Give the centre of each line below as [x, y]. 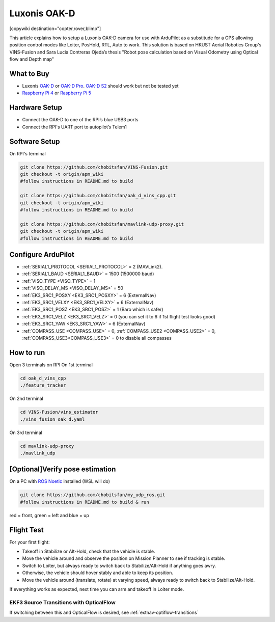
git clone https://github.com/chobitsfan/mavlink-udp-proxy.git [102, 224]
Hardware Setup [36, 108]
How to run [27, 352]
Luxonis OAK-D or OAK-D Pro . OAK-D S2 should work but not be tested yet [100, 86]
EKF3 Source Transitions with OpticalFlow [62, 602]
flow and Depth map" [32, 59]
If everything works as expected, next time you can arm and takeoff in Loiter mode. [97, 589]
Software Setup [35, 141]
